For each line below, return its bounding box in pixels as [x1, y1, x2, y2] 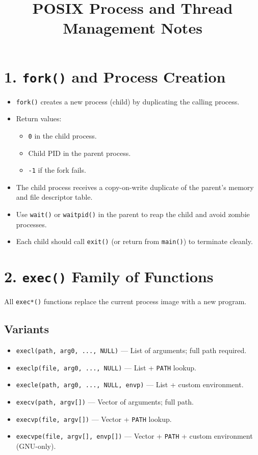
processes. [16, 219, 47, 229]
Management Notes [63, 17, 202, 38]
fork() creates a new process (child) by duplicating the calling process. [16, 96, 240, 106]
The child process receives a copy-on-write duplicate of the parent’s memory [16, 181, 254, 192]
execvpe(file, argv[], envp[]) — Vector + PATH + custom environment [16, 431, 253, 441]
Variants [4, 321, 49, 337]
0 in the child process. [28, 130, 97, 141]
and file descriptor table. [16, 192, 93, 202]
